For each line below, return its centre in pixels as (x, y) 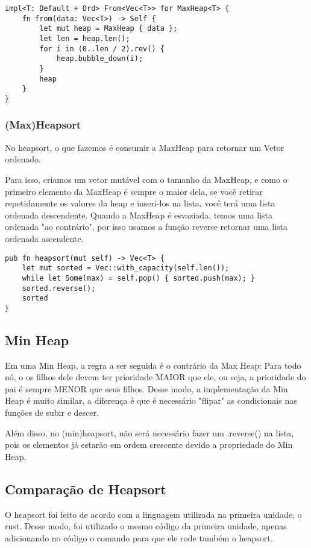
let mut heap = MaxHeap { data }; (108, 29)
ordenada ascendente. (44, 238)
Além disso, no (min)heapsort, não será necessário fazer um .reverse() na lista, (149, 432)
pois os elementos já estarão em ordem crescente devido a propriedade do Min (149, 444)
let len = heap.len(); (85, 38)
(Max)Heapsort (43, 125)
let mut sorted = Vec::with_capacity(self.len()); (126, 268)
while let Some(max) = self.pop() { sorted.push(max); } (139, 278)
